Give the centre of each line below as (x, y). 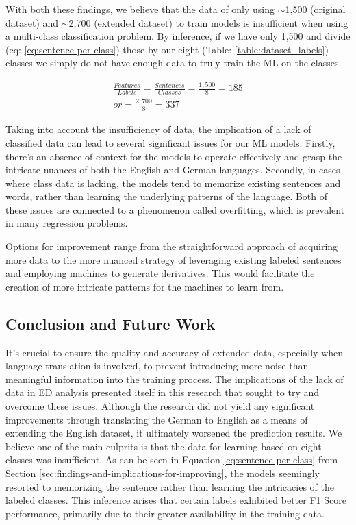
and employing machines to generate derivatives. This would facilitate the (160, 273)
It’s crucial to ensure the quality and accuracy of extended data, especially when (175, 352)
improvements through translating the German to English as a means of (157, 419)
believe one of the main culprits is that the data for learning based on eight (164, 446)
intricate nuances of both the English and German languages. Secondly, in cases (173, 170)
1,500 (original (315, 9)
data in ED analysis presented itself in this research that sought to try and (163, 392)
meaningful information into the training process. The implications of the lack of (175, 379)
